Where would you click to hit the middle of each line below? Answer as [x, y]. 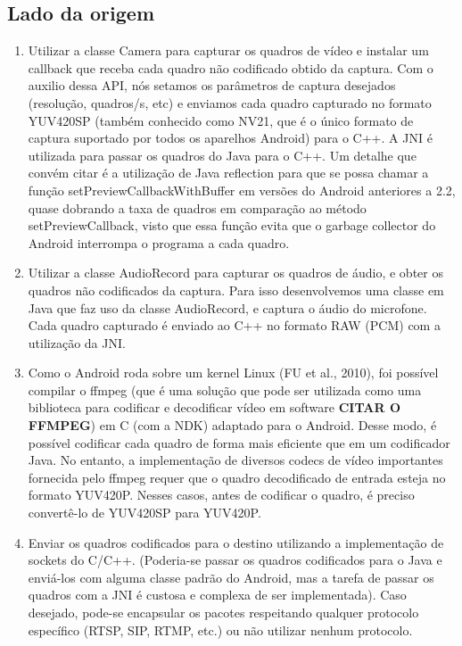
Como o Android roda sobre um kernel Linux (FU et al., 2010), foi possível [233, 373]
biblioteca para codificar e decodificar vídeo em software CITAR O [214, 407]
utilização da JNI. [77, 342]
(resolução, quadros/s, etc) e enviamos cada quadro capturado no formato [230, 102]
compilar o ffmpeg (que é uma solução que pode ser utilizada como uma [225, 389]
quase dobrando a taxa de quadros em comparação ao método [197, 207]
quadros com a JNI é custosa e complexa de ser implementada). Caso [217, 595]
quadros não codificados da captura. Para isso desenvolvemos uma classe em [236, 290]
